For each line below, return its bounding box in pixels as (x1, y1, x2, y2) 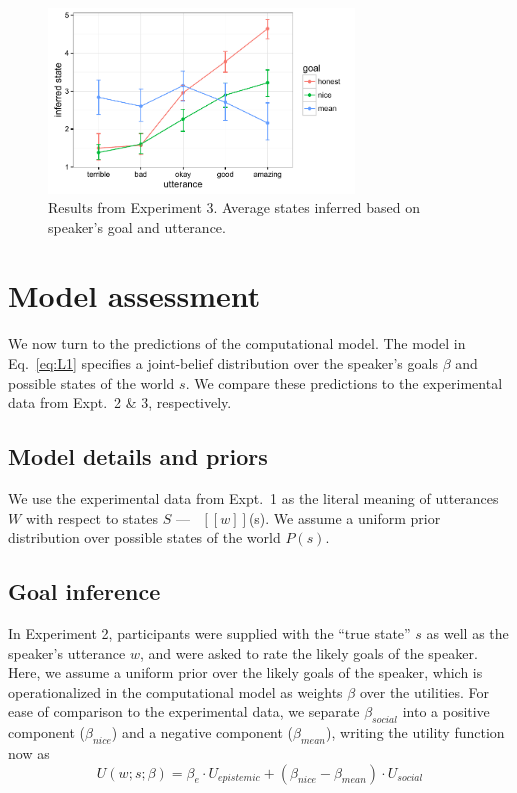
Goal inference (8, 576, 161, 607)
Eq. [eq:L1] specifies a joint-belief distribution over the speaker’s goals (8, 353, 438, 373)
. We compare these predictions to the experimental (185, 372, 503, 393)
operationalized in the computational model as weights (8, 681, 343, 702)
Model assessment (8, 275, 261, 316)
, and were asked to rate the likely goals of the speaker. (139, 642, 478, 663)
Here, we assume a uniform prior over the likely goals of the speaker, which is (8, 662, 483, 683)
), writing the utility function (326, 722, 505, 743)
